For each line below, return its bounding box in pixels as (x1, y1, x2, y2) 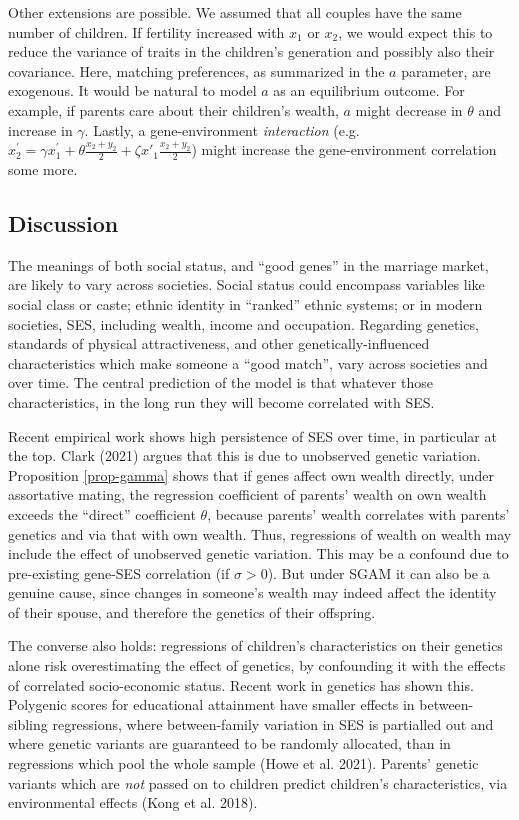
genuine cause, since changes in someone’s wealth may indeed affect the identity (8, 582, 497, 603)
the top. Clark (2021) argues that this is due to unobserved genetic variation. (8, 445, 481, 466)
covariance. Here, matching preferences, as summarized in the (8, 60, 385, 81)
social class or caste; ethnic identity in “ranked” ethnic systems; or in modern (8, 293, 483, 314)
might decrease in (355, 99, 463, 120)
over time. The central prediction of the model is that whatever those (8, 372, 433, 393)
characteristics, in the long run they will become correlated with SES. (8, 391, 435, 412)
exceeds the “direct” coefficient (8, 503, 196, 524)
